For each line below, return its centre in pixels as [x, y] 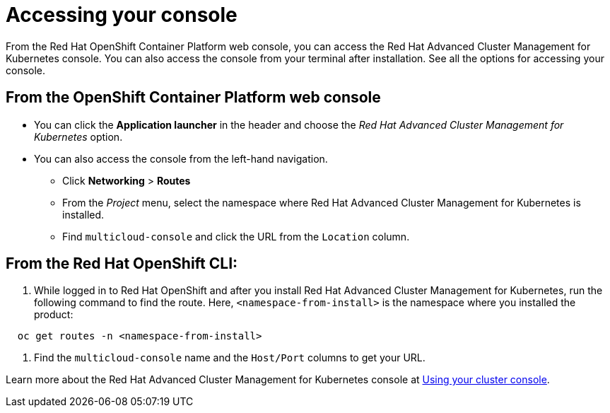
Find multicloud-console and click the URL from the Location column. [236, 236]
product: [54, 315]
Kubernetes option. [78, 136]
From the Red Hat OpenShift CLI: [122, 264]
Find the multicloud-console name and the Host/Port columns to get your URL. [230, 358]
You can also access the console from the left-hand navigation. [181, 158]
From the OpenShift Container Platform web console [193, 98]
